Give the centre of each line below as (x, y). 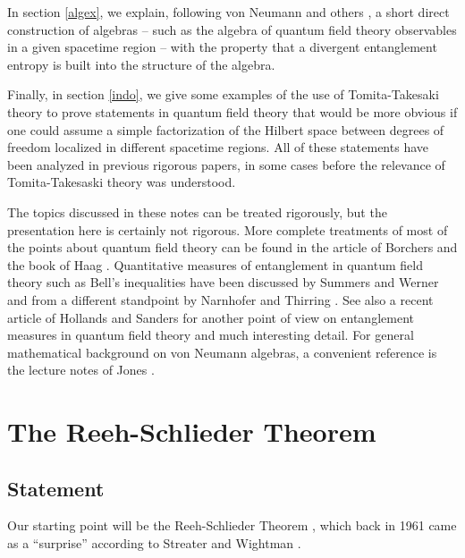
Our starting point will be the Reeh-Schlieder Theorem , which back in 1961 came (232, 525)
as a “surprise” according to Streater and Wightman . (154, 543)
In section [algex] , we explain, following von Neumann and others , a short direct (228, 12)
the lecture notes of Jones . (81, 370)
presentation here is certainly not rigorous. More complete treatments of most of (228, 229)
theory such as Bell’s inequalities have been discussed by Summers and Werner (223, 282)
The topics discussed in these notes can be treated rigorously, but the (197, 211)
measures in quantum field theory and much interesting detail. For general (211, 335)
